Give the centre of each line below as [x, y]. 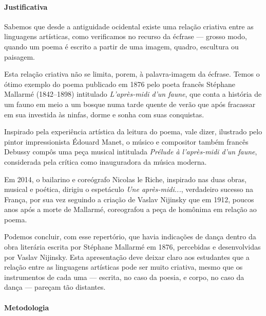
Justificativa [26, 6]
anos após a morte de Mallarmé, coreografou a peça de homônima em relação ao [130, 209]
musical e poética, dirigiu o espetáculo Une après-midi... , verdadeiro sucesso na [129, 189]
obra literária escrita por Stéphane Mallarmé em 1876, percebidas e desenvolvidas [132, 247]
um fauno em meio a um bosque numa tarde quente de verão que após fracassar [130, 104]
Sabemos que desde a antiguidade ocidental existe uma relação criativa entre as [129, 26]
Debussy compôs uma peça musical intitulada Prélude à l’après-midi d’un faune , [131, 152]
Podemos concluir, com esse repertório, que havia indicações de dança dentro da [130, 236]
